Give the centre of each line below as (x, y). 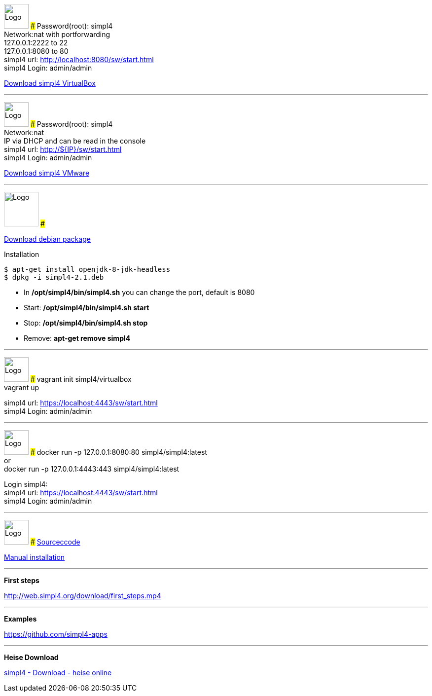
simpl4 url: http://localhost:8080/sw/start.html (79, 60)
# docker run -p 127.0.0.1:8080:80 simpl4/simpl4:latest (119, 452)
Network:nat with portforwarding (57, 35)
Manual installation (35, 557)
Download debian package (47, 239)
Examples (20, 619)
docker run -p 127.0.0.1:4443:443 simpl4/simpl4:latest (92, 469)
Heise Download (31, 658)
